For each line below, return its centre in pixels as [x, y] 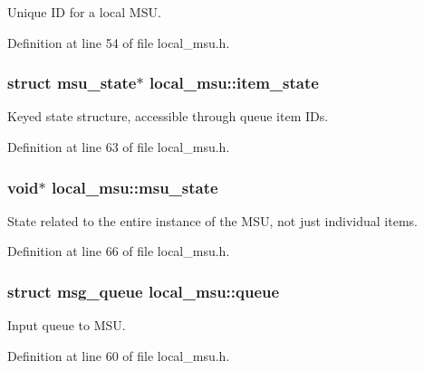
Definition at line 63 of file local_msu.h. [119, 147]
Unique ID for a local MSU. [84, 12]
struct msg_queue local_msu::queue [144, 291]
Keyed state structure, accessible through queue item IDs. [168, 116]
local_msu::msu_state [135, 187]
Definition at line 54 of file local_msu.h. [119, 42]
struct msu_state [72, 83]
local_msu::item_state [234, 83]
